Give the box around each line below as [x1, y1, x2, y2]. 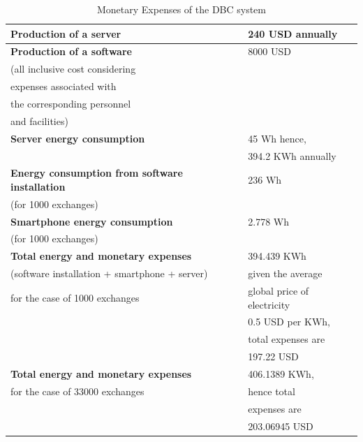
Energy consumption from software [10, 165, 183, 180]
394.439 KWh [248, 249, 306, 263]
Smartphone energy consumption [10, 214, 173, 228]
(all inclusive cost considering [10, 61, 136, 76]
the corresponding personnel [10, 96, 131, 110]
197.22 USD [248, 349, 299, 364]
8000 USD [248, 44, 291, 59]
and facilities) [10, 113, 68, 128]
